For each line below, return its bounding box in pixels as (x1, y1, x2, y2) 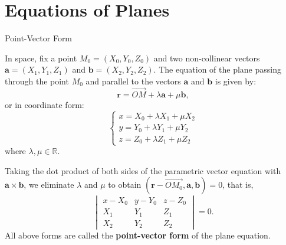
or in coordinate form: (5, 98, 84, 110)
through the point (5, 74, 69, 87)
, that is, (222, 178, 254, 191)
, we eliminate (24, 178, 74, 191)
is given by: (215, 74, 257, 87)
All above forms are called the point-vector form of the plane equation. (5, 229, 271, 241)
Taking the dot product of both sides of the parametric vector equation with (5, 164, 281, 177)
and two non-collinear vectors (153, 51, 260, 64)
